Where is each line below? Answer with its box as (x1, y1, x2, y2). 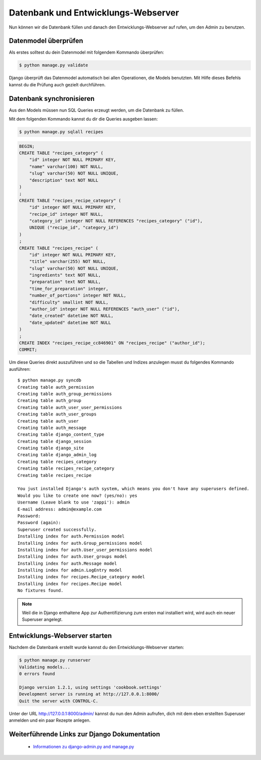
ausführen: (9, 366, 31, 372)
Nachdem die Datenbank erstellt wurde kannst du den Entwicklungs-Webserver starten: (9, 645, 184, 650)
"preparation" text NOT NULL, (29, 279, 101, 285)
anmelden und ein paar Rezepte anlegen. (9, 717, 91, 723)
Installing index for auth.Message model (17, 560, 117, 566)
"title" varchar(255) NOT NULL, (29, 259, 106, 264)
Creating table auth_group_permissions (17, 391, 112, 396)
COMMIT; (19, 347, 37, 352)
